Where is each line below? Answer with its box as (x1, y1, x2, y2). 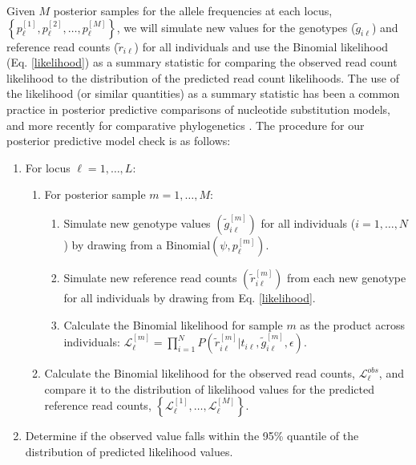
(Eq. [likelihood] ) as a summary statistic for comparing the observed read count (6, 54, 398, 71)
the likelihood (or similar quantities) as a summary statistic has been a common (6, 85, 400, 102)
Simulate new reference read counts (63, 269, 237, 285)
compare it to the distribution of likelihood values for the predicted (44, 380, 374, 397)
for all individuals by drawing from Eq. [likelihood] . (63, 289, 316, 305)
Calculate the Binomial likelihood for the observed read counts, (44, 365, 356, 382)
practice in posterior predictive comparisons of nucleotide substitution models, (6, 100, 391, 117)
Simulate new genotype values (63, 214, 211, 231)
